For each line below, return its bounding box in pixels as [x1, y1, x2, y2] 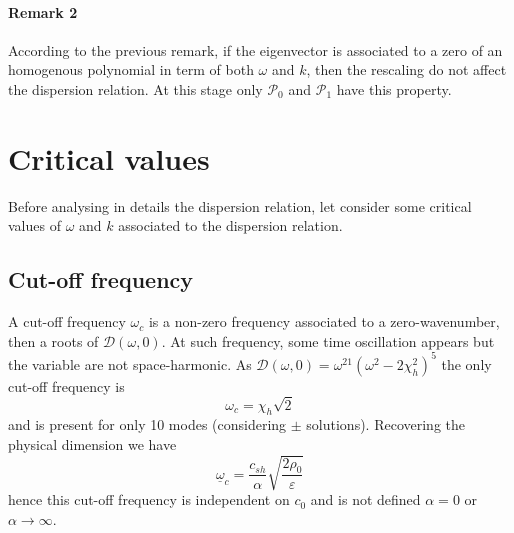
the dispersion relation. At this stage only [8, 78, 263, 99]
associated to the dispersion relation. [118, 215, 343, 236]
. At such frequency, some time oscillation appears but [161, 330, 495, 351]
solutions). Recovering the [306, 414, 465, 435]
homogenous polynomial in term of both [8, 59, 254, 80]
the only [441, 353, 492, 374]
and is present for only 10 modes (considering [8, 414, 287, 435]
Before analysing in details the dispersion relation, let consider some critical [8, 195, 472, 216]
